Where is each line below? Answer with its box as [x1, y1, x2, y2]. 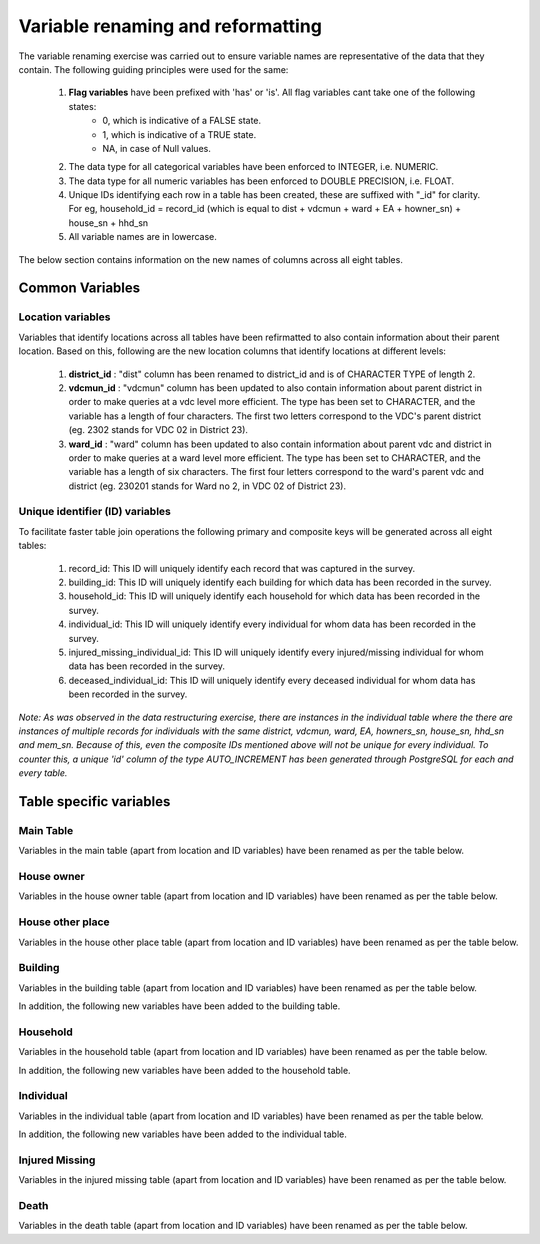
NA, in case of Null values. [102, 142, 212, 154]
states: [68, 100, 97, 112]
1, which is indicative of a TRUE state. [102, 128, 257, 140]
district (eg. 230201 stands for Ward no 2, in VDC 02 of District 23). [68, 480, 347, 492]
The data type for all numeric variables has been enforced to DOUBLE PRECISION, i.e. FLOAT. [68, 175, 455, 187]
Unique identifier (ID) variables [18, 505, 172, 519]
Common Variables [18, 280, 141, 297]
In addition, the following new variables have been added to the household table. [18, 1064, 351, 1076]
